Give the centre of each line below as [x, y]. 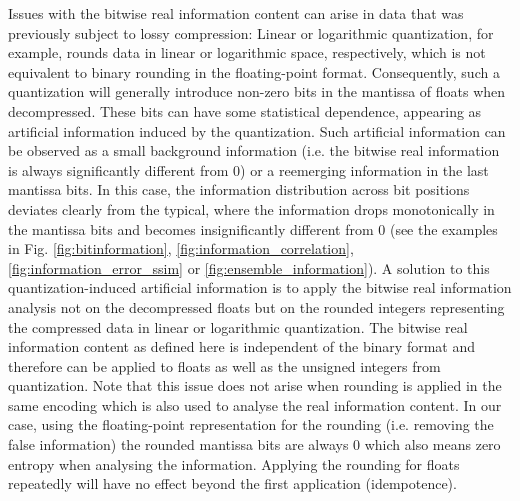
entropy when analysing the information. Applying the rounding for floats [234, 463]
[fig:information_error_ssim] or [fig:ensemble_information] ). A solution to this [249, 267]
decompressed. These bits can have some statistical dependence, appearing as [245, 110]
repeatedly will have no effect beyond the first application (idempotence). [232, 483]
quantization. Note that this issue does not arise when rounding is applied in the [255, 385]
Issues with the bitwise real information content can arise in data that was [236, 13]
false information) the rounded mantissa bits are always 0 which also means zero [254, 444]
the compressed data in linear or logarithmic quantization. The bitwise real [238, 326]
